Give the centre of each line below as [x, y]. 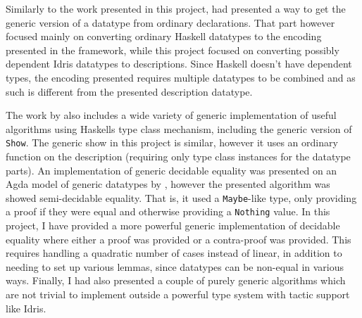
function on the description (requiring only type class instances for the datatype [178, 156]
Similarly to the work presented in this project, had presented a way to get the [176, 8]
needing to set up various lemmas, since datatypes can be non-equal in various [175, 266]
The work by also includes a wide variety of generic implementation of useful [171, 115]
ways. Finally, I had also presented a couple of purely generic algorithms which [176, 280]
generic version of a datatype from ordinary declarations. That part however [170, 22]
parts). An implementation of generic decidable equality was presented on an [171, 170]
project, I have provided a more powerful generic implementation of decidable [173, 225]
